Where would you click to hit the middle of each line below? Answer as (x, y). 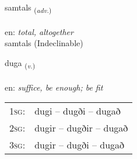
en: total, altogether (39, 31)
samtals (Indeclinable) (44, 43)
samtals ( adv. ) (28, 8)
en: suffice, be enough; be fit (54, 87)
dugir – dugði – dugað (80, 145)
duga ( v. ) (20, 63)
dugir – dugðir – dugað (81, 128)
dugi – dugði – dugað (78, 111)
